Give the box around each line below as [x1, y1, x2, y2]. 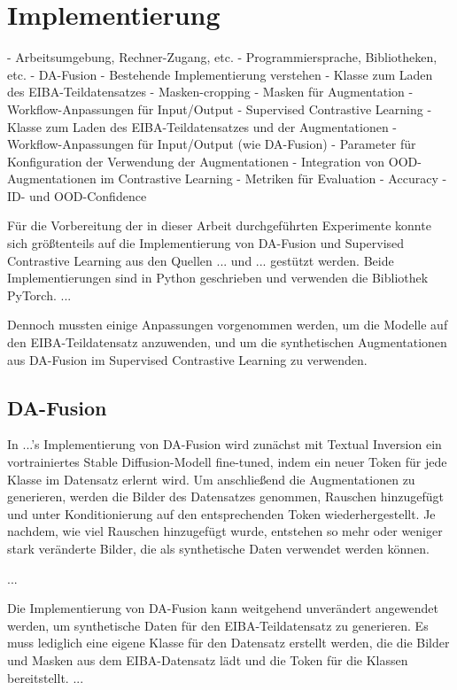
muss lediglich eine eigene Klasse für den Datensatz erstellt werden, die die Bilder [7, 633, 450, 652]
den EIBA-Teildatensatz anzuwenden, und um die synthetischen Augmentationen [7, 333, 447, 352]
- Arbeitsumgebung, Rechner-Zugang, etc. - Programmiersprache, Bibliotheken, [7, 48, 438, 66]
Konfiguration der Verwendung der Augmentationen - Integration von [7, 151, 385, 170]
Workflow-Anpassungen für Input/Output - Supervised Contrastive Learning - [7, 99, 432, 118]
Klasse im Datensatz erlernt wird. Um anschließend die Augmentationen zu [7, 469, 415, 488]
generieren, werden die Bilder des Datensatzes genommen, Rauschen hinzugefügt [7, 487, 444, 506]
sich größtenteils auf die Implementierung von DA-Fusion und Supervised [7, 234, 405, 252]
